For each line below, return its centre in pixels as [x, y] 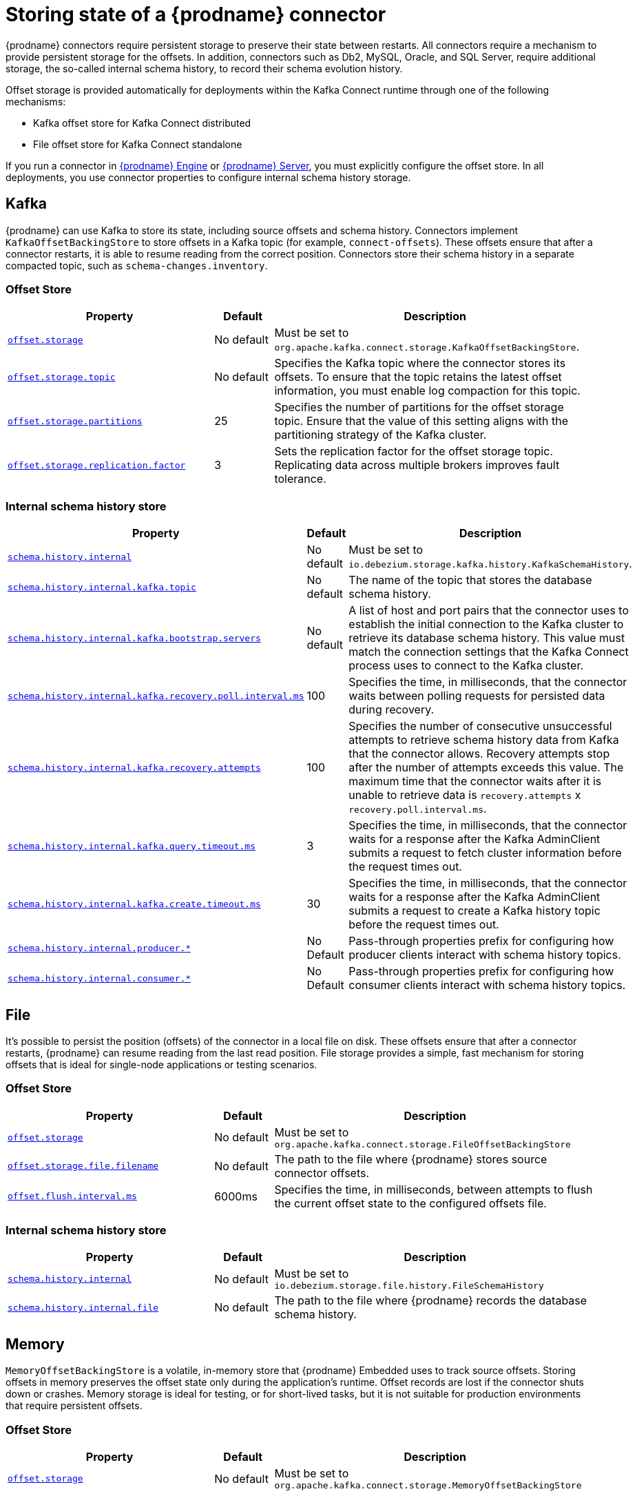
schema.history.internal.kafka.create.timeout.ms [134, 904]
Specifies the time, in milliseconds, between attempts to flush [434, 1189]
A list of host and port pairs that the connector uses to [489, 611]
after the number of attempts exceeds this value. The [486, 768]
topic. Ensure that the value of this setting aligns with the [421, 421]
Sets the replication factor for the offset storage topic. [414, 451]
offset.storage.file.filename [83, 1166]
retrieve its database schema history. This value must [487, 638]
